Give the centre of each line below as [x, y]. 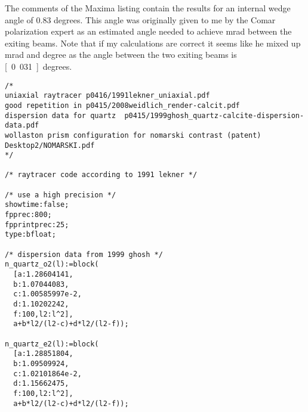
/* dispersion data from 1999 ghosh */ [84, 254]
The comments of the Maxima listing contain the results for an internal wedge [148, 8]
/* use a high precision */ [61, 195]
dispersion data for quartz [61, 115]
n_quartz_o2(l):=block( [52, 264]
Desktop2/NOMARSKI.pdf [50, 145]
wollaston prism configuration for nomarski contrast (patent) [133, 135]
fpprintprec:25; [37, 224]
